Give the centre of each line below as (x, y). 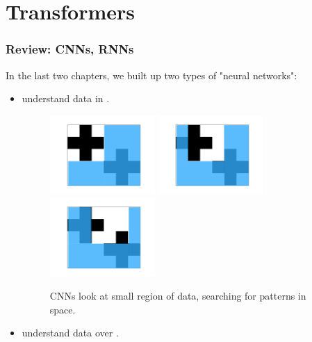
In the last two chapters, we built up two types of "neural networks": (151, 75)
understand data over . (70, 333)
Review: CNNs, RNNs (70, 49)
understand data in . (66, 98)
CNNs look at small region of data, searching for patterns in (178, 296)
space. (63, 309)
